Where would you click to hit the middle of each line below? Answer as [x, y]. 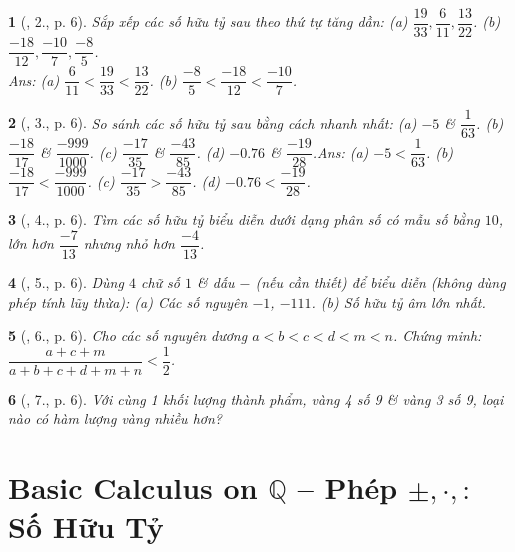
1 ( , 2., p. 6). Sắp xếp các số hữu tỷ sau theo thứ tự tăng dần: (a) [208, 21]
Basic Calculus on [133, 487]
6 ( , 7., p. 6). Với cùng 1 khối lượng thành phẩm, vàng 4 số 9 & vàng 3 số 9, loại [256, 398]
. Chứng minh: [437, 335]
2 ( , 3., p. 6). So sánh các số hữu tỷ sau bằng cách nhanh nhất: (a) [212, 122]
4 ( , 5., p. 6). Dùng [66, 282]
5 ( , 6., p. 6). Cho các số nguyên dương [128, 335]
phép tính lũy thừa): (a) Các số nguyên [128, 301]
